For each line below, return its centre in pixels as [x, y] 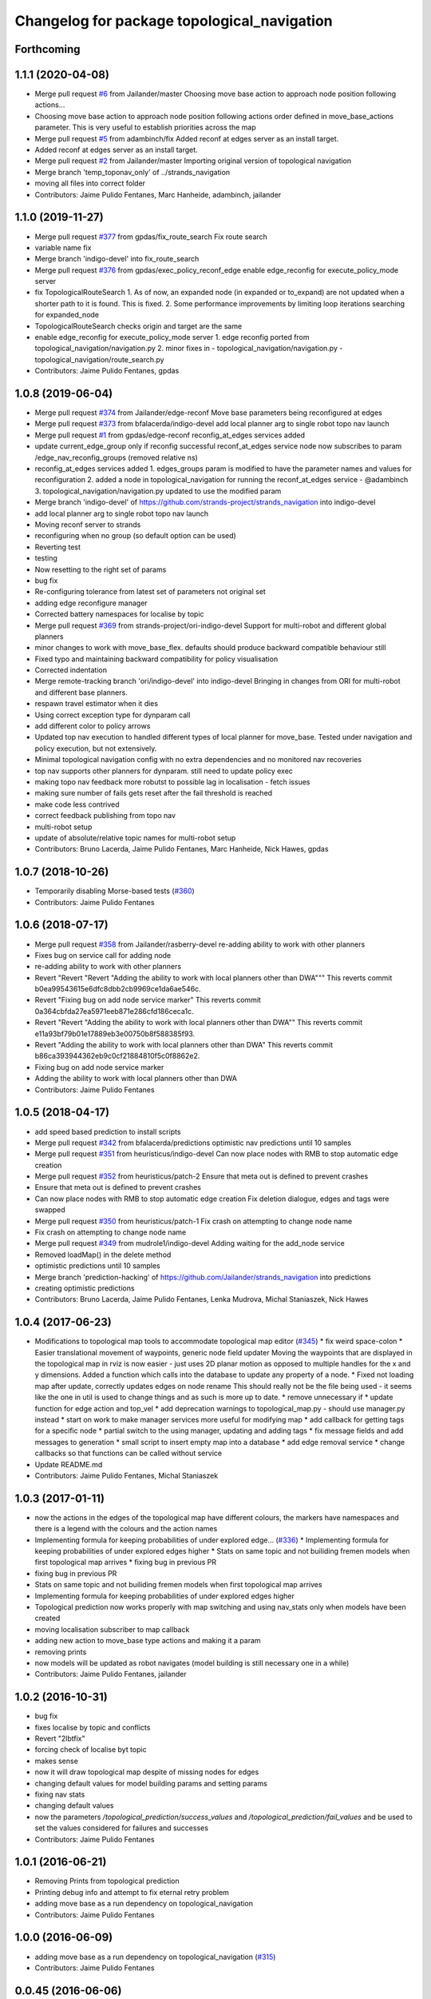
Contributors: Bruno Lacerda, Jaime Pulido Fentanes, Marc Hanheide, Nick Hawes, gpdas [182, 849]
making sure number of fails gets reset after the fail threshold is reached [154, 793]
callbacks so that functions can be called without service [129, 1453]
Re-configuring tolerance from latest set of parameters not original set [150, 592]
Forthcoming [47, 49]
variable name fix [63, 247]
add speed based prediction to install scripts [108, 1131]
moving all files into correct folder [90, 183]
